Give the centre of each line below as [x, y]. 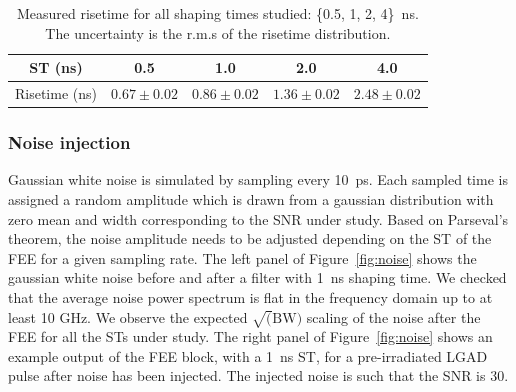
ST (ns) [56, 67]
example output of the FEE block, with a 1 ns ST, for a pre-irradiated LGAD [248, 355]
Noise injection [69, 142]
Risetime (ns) [56, 93]
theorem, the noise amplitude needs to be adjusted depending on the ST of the [250, 238]
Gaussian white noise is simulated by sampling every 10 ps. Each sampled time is [258, 179]
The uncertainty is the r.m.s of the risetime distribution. [218, 32]
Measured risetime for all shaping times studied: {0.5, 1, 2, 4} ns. [217, 13]
